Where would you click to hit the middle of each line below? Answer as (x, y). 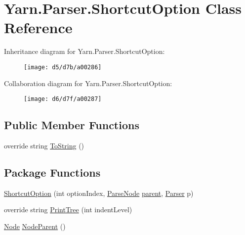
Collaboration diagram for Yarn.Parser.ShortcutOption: (88, 83)
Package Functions (52, 172)
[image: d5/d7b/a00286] (63, 67)
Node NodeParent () (35, 226)
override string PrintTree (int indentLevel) (68, 210)
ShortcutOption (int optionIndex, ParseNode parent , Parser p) (99, 193)
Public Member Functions (72, 125)
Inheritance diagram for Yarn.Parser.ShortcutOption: (84, 51)
